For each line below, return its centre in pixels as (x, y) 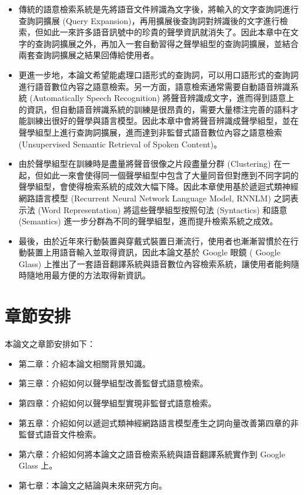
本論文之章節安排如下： (50, 344)
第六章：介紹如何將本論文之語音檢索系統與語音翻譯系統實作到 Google (152, 454)
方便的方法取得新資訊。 (105, 275)
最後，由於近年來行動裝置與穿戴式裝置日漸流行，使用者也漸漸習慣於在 (154, 240)
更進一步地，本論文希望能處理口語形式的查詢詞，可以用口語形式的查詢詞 (158, 74)
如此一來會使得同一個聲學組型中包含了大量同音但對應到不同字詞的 (171, 175)
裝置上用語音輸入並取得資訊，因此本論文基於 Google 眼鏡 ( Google (153, 252)
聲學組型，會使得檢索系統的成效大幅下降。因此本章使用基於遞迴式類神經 (158, 186)
